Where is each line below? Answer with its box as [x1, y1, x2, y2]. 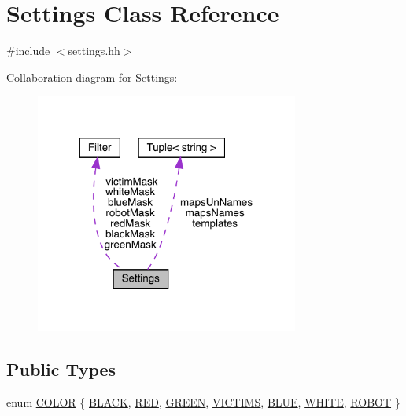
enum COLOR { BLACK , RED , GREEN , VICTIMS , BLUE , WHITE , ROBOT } [6, 393, 400, 410]
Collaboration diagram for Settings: [6, 68, 178, 85]
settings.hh [68, 42, 120, 59]
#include [6, 42, 50, 59]
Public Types [6, 356, 116, 381]
